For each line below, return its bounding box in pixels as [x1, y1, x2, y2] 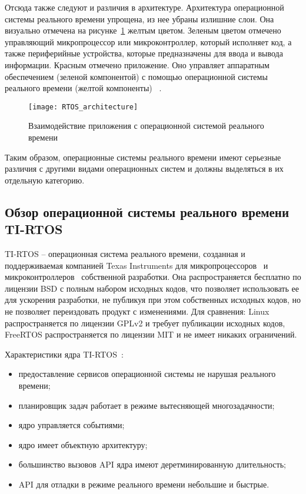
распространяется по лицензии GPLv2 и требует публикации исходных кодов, [5, 316, 285, 329]
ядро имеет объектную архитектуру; [18, 438, 148, 450]
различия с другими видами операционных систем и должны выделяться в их [5, 162, 284, 175]
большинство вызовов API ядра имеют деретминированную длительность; [18, 458, 286, 470]
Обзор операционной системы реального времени [5, 202, 290, 221]
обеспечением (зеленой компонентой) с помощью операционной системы [5, 70, 268, 82]
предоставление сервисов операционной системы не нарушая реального [18, 368, 276, 380]
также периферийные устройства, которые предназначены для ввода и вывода [5, 47, 283, 59]
